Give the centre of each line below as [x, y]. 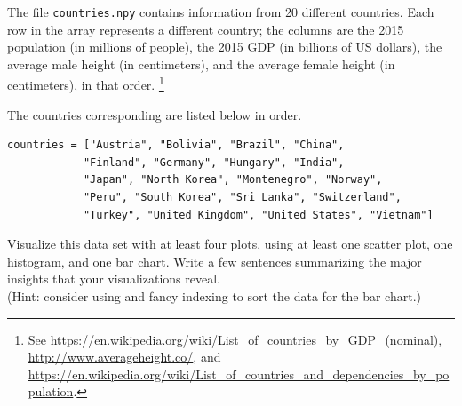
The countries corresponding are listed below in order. [155, 114]
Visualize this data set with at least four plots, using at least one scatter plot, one [230, 244]
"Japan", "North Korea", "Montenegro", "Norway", [233, 180]
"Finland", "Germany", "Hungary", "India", [214, 162]
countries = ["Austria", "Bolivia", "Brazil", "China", [176, 145]
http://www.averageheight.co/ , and [124, 357]
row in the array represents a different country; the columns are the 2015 [206, 29]
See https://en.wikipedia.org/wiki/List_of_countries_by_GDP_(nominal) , [235, 339]
